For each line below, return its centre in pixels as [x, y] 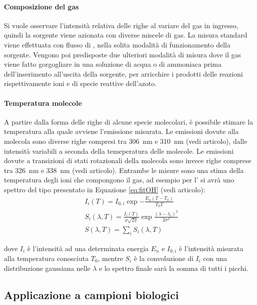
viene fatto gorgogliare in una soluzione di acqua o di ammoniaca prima [113, 64]
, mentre [110, 258]
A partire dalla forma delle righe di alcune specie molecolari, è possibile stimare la [128, 121]
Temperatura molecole [43, 103]
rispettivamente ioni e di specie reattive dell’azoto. [80, 83]
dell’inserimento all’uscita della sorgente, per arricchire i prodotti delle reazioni [124, 73]
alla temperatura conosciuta [46, 258]
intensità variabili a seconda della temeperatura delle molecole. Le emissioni [119, 151]
